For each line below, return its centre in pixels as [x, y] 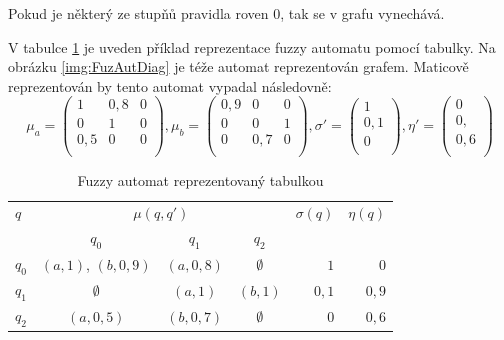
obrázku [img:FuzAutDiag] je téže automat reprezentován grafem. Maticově [238, 66]
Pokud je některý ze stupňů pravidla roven [138, 13]
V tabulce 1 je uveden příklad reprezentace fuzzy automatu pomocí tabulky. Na [252, 46]
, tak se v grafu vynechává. [362, 13]
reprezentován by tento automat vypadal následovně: [170, 85]
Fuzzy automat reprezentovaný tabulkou [200, 179]
